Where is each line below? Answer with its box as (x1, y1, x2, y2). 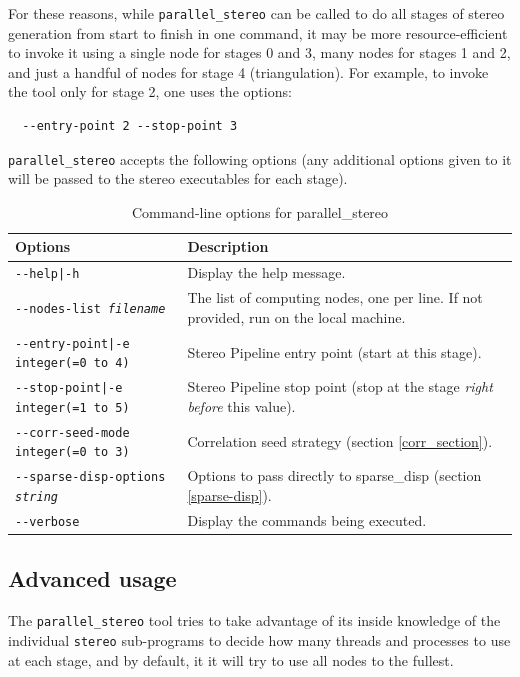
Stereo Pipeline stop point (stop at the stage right (187, 376, 493, 397)
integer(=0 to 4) (15, 356, 130, 371)
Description (187, 236, 269, 257)
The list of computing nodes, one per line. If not (187, 287, 483, 308)
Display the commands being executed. (187, 509, 427, 530)
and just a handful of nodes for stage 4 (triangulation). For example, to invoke (8, 61, 489, 82)
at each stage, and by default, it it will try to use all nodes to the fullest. (8, 649, 454, 670)
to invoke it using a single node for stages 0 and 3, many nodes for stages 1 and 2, (8, 42, 511, 63)
